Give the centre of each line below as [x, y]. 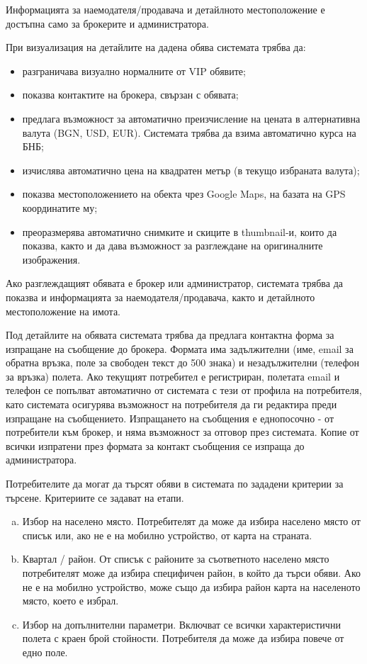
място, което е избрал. [70, 601]
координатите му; [60, 207]
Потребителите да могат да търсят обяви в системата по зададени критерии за [175, 484]
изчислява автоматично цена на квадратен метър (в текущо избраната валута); [191, 170]
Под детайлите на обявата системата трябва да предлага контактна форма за [170, 335]
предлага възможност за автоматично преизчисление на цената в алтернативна [191, 118]
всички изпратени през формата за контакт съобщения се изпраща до [155, 445]
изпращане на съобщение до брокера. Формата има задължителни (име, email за [180, 348]
